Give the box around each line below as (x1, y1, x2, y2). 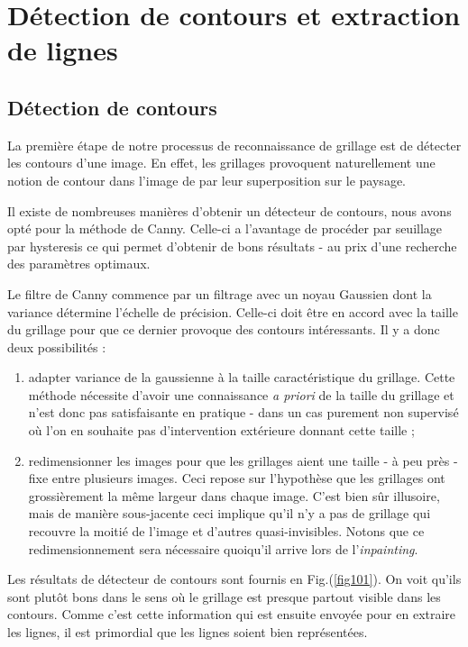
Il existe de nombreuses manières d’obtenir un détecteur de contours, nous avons (7, 201, 452, 220)
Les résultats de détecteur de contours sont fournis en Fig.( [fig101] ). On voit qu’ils (7, 570, 462, 588)
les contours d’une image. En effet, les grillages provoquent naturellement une (7, 153, 436, 172)
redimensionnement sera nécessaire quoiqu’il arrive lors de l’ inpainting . (28, 539, 418, 558)
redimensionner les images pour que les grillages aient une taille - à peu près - (28, 451, 458, 469)
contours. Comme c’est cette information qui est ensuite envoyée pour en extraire (7, 605, 456, 624)
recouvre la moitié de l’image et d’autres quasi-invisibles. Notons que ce (28, 522, 425, 541)
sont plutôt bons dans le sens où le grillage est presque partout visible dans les (7, 587, 441, 606)
